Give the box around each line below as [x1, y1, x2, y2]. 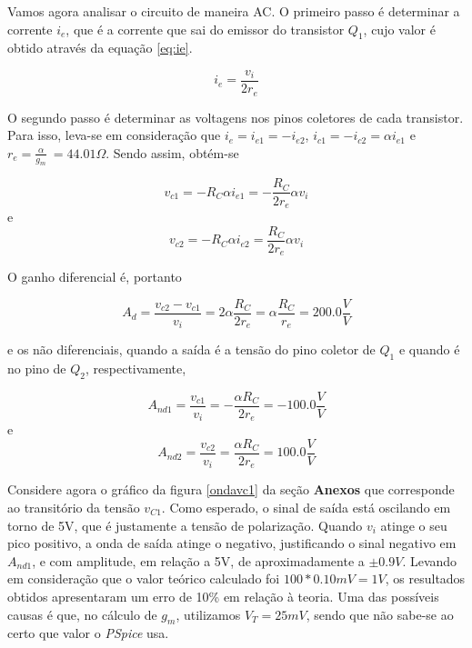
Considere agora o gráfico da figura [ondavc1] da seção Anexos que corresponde [7, 480, 455, 499]
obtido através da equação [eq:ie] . [7, 38, 193, 57]
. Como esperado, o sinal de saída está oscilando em [161, 498, 451, 517]
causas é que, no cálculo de [7, 604, 157, 623]
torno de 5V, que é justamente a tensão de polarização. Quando [7, 515, 363, 534]
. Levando [402, 551, 457, 570]
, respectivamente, [85, 359, 186, 377]
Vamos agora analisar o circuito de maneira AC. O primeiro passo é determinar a [7, 2, 460, 20]
